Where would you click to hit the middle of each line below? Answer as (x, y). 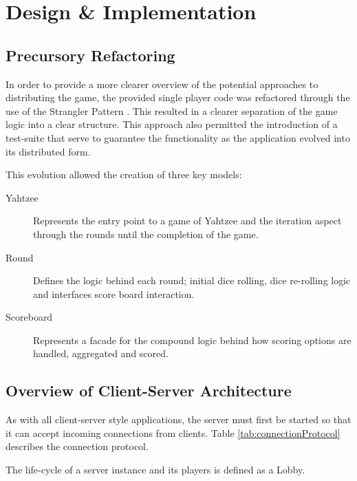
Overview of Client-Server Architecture (149, 391)
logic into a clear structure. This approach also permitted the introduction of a (172, 124)
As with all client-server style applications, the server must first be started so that (178, 419)
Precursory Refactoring (90, 55)
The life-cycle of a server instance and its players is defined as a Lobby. (155, 470)
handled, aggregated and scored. (101, 353)
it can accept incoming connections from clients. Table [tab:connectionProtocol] (173, 432)
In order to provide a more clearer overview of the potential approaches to (162, 84)
